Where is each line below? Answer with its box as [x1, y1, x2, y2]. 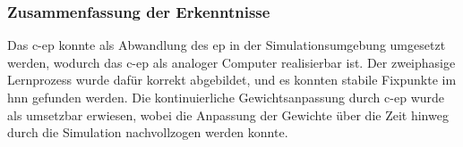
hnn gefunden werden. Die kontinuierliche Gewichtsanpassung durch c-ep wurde [7, 88, 445, 106]
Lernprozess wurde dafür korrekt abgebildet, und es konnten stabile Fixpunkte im [7, 70, 457, 89]
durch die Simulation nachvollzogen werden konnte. [7, 123, 288, 142]
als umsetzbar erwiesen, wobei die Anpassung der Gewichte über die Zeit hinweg [7, 105, 449, 124]
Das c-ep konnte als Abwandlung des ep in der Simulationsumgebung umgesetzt [7, 36, 446, 54]
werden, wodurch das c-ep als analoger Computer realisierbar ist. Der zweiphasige [7, 53, 456, 71]
